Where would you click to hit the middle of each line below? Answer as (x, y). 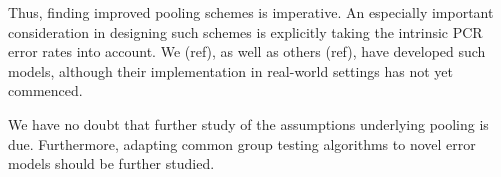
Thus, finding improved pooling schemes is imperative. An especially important (251, 12)
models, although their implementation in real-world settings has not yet (230, 70)
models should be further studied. (111, 163)
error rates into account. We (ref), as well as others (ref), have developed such (247, 51)
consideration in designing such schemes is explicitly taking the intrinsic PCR (245, 31)
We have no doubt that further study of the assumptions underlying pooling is (248, 123)
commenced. (45, 90)
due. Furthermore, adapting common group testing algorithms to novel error (242, 143)
